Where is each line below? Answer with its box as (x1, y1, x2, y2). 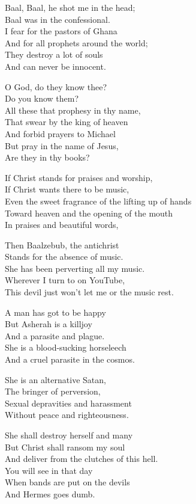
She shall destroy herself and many (5, 429, 133, 441)
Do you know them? (5, 92, 79, 105)
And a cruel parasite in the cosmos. (5, 353, 135, 366)
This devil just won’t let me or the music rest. (5, 286, 174, 298)
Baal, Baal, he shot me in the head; (5, 1, 135, 13)
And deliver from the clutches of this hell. (5, 452, 158, 465)
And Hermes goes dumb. (5, 487, 95, 500)
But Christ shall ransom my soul (5, 440, 125, 453)
